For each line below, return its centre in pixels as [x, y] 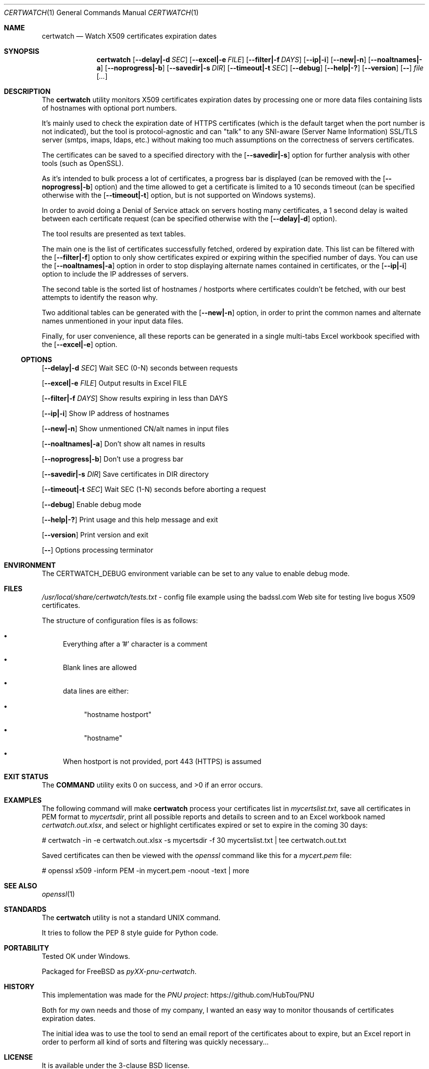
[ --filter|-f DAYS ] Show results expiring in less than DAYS [135, 398]
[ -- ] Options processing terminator [98, 550]
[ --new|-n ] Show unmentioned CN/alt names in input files [135, 429]
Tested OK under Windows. [86, 956]
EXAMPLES [23, 800]
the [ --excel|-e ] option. [80, 344]
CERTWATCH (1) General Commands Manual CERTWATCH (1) [101, 12]
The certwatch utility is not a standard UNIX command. [131, 918]
